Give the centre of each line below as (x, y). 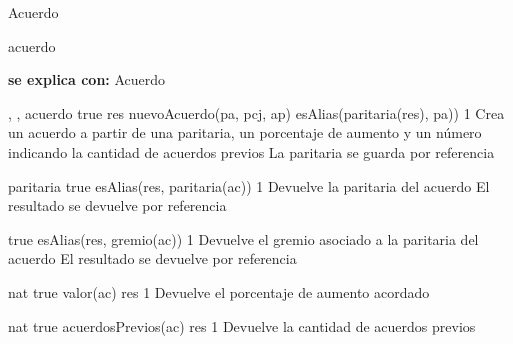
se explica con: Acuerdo (87, 79)
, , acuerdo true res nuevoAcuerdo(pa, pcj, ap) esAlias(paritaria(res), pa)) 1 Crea (256, 112)
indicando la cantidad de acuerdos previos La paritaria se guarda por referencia (251, 151)
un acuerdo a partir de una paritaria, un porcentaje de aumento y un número (245, 132)
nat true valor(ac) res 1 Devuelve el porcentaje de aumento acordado (219, 291)
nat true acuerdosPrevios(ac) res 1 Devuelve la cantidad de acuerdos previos (242, 325)
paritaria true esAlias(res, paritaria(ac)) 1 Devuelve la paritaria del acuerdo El (249, 185)
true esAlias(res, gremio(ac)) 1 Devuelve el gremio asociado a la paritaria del (243, 238)
